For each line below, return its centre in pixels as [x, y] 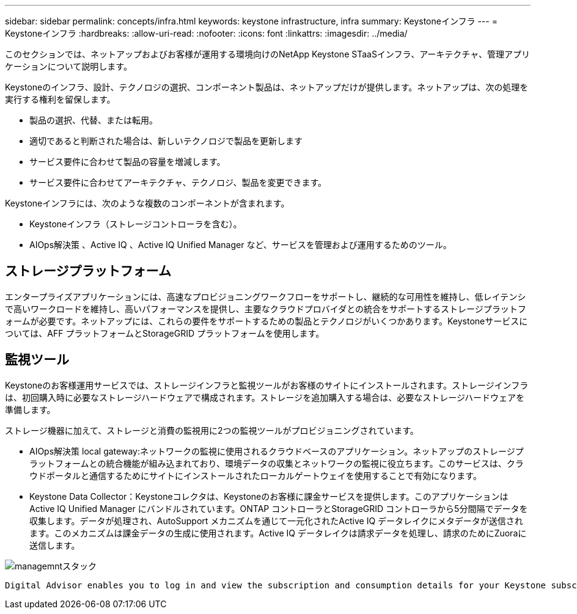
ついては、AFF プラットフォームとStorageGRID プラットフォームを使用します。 [165, 333]
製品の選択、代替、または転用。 [94, 120]
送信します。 [55, 545]
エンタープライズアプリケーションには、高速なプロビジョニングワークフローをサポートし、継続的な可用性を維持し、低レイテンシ [266, 296]
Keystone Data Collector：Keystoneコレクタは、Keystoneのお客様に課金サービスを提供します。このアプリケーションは [269, 496]
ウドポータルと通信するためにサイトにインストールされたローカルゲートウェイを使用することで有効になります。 [255, 475]
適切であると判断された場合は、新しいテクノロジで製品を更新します [166, 141]
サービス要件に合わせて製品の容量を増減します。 [127, 162]
